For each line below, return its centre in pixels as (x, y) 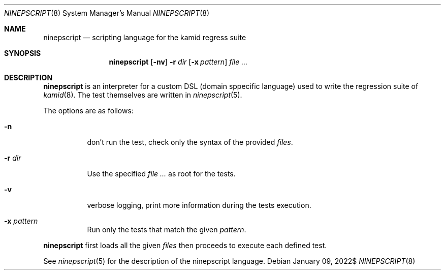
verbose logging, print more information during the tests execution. (199, 205)
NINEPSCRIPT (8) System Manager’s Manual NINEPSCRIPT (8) (107, 13)
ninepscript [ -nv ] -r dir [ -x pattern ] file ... (178, 62)
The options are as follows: (88, 111)
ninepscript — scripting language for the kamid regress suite (145, 37)
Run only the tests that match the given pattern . (167, 230)
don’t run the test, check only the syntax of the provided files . (190, 142)
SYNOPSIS (23, 53)
